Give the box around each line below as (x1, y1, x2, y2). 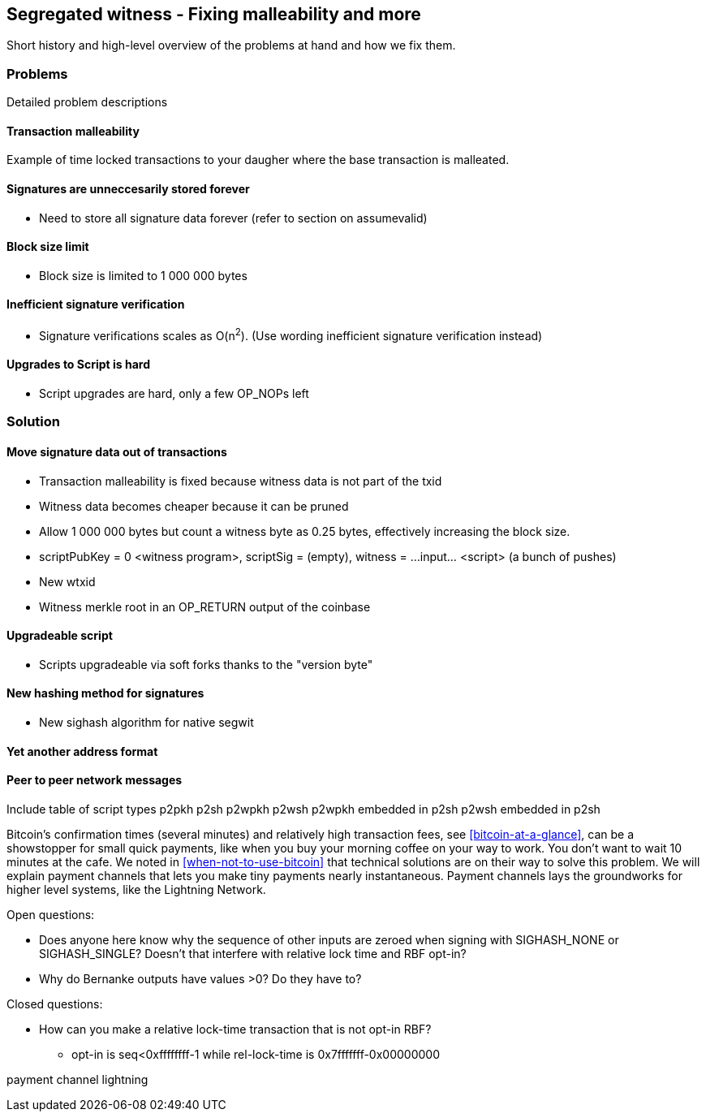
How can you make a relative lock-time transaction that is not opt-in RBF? (39, 1021, 432, 1036)
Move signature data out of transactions (6, 444, 227, 459)
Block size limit (6, 240, 89, 254)
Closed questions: (6, 996, 103, 1011)
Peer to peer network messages (6, 773, 183, 788)
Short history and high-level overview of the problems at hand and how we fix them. (6, 38, 456, 53)
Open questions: (6, 907, 95, 922)
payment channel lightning (6, 1072, 149, 1086)
